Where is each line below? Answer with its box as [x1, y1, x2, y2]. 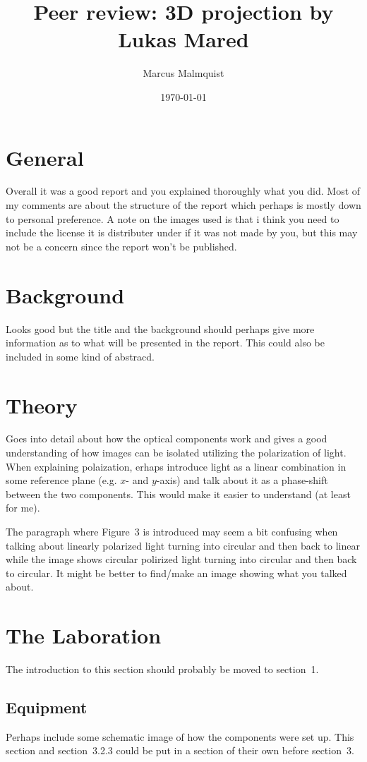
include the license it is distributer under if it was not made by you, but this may [6, 225, 358, 240]
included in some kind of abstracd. [6, 349, 155, 363]
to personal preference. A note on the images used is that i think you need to [6, 211, 339, 226]
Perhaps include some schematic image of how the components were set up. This [6, 729, 354, 744]
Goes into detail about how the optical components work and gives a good [6, 431, 327, 446]
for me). [6, 500, 40, 515]
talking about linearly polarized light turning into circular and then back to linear [6, 538, 360, 552]
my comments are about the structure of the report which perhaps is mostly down [6, 198, 361, 212]
